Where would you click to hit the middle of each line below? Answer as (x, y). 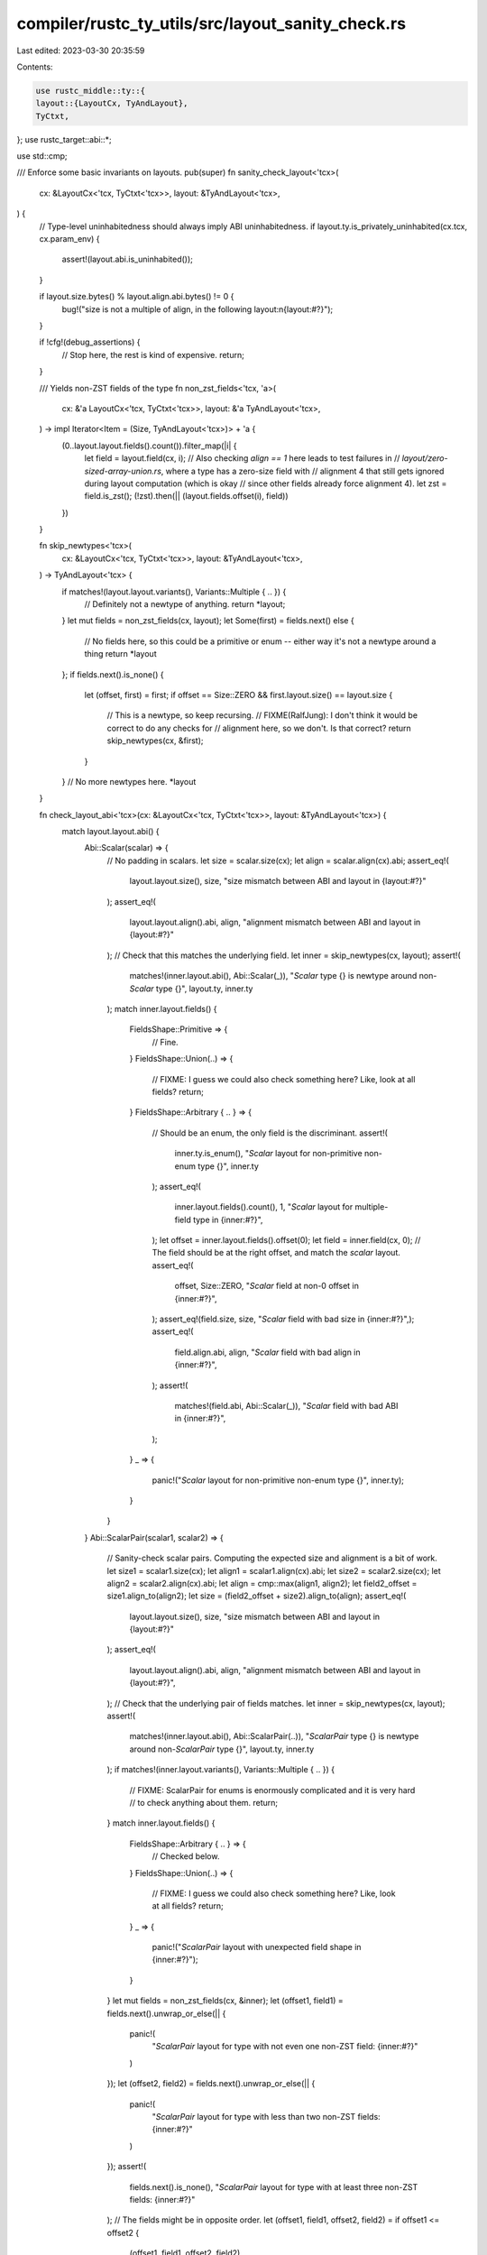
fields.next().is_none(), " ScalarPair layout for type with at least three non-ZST (274, 2186)
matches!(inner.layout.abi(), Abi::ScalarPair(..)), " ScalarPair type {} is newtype (274, 1736)
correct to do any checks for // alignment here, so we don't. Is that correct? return (259, 728)
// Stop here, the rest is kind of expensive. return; (153, 354)
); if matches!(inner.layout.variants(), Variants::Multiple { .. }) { (221, 1770)
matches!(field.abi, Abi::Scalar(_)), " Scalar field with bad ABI (286, 1405)
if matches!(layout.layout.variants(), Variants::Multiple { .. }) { (174, 592)
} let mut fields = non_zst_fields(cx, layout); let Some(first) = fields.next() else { (208, 621)
